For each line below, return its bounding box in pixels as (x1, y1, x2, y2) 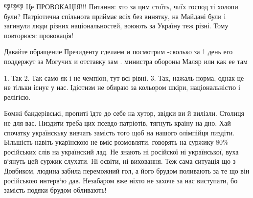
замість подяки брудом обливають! (4, 185, 107, 195)
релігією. (4, 91, 31, 102)
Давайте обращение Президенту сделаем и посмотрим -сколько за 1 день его (4, 46, 233, 57)
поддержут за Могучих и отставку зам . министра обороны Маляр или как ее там (4, 56, 248, 66)
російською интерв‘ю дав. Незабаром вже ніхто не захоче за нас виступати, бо (4, 175, 238, 185)
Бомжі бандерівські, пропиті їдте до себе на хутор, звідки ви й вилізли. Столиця (4, 108, 244, 118)
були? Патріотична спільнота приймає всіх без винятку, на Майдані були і (4, 11, 226, 21)
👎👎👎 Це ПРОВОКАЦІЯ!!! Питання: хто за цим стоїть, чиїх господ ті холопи (4, 1, 238, 11)
